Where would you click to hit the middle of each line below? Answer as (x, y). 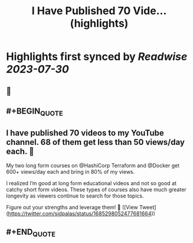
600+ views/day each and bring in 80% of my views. (71, 171)
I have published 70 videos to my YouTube (85, 133)
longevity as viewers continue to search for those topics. (75, 196)
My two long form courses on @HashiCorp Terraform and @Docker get (93, 165)
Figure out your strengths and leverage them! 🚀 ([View (72, 207)
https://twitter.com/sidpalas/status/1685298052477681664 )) (81, 213)
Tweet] (148, 207)
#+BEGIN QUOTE (35, 112)
